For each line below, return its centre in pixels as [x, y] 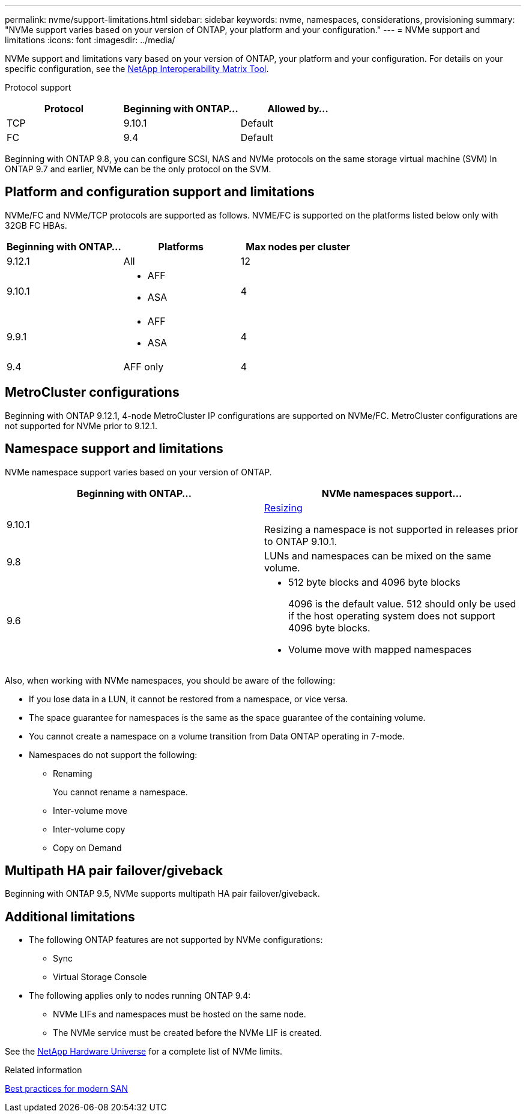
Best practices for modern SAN [67, 1089]
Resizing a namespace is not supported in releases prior [391, 529]
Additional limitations [70, 917]
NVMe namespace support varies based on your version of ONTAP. [138, 472]
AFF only [144, 366]
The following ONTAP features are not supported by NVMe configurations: [176, 940]
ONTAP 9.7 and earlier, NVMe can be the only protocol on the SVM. [138, 169]
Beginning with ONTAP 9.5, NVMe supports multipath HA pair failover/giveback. [162, 894]
